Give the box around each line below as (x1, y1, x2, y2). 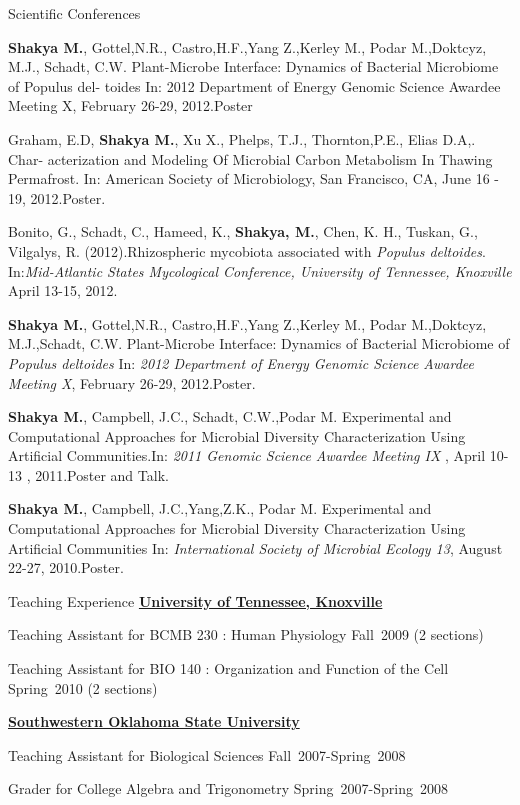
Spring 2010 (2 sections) (8, 677, 158, 698)
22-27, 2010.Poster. (8, 557, 124, 578)
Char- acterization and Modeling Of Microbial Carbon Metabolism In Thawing (8, 148, 493, 169)
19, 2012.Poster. (8, 187, 106, 208)
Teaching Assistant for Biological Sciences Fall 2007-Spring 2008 (8, 744, 406, 765)
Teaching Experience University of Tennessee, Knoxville (8, 590, 383, 611)
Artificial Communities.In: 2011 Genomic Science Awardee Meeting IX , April (8, 445, 486, 466)
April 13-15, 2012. (8, 280, 118, 301)
